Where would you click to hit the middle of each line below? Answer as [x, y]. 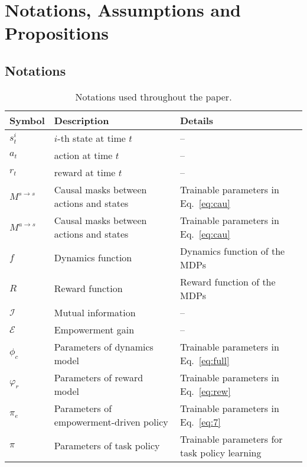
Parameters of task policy [107, 446]
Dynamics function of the [233, 251]
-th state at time [92, 138]
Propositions [57, 33]
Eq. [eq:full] [205, 360]
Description [81, 120]
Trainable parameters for [231, 439]
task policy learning [221, 452]
